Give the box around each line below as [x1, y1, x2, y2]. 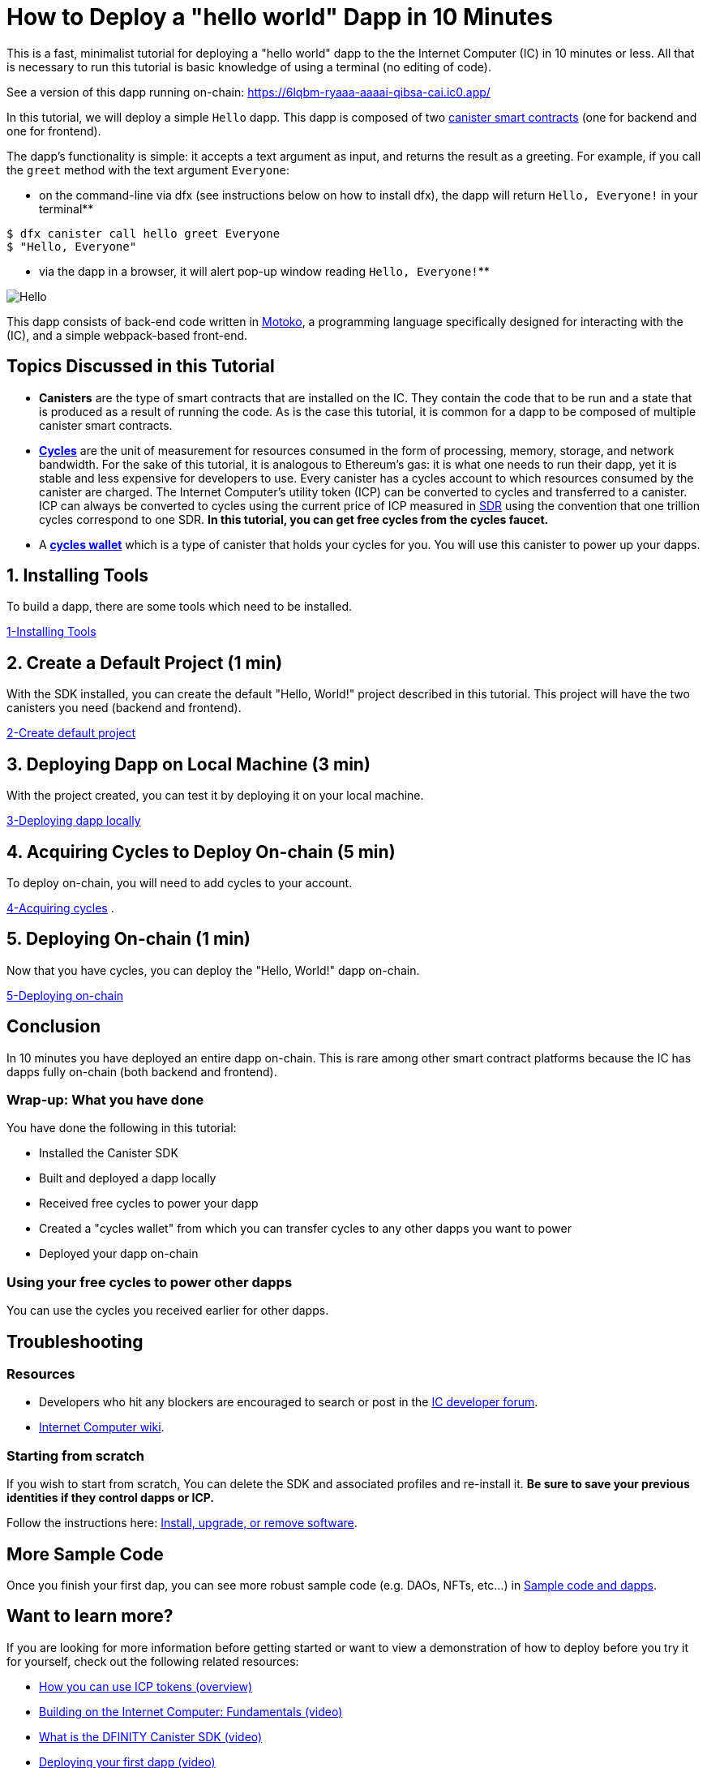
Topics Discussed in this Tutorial [6, 356, 275, 377]
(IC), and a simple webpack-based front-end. [6, 328, 248, 342]
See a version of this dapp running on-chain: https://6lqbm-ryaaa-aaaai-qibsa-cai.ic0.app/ [6, 84, 491, 99]
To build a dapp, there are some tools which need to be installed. [6, 599, 353, 614]
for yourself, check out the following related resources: [6, 1654, 299, 1668]
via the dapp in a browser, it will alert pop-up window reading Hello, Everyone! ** [39, 264, 490, 278]
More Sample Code [6, 1543, 164, 1564]
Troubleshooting [6, 1331, 144, 1352]
